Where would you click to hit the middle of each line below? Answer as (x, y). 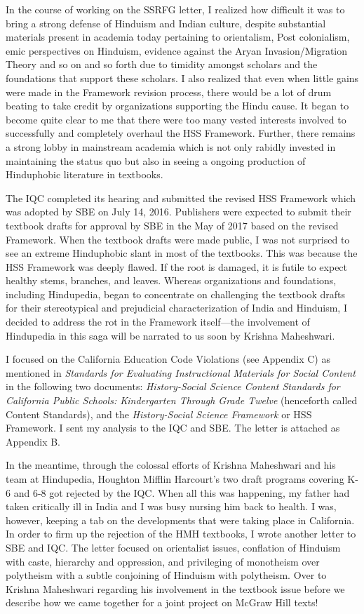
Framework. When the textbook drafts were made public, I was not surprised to (178, 239)
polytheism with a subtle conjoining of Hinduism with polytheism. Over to (166, 575)
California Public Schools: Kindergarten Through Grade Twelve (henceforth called (182, 400)
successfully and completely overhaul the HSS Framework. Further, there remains (181, 133)
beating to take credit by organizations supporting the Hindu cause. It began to (177, 106)
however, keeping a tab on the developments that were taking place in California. (180, 520)
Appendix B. (33, 441)
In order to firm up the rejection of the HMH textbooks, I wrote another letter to (181, 534)
